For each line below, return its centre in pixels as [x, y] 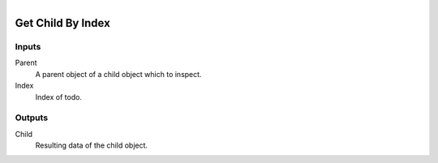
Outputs [32, 118]
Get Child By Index [63, 23]
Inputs [28, 46]
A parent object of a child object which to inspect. [118, 74]
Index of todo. [59, 97]
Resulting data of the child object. [92, 145]
